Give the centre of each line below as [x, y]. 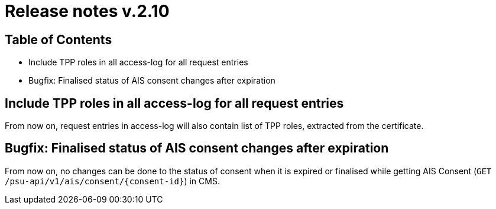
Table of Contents [59, 39]
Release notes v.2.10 [87, 11]
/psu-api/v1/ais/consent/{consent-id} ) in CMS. [112, 181]
